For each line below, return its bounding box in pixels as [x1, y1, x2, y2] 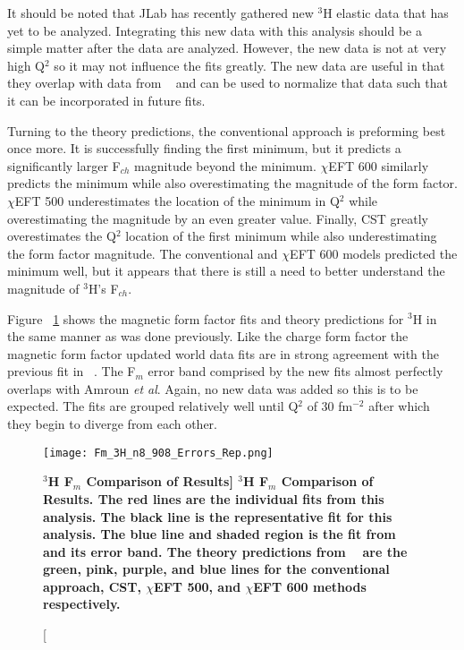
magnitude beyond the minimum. [134, 156, 316, 175]
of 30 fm [307, 397, 353, 415]
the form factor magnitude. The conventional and [7, 244, 278, 262]
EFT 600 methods [253, 577, 367, 595]
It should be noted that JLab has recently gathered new [7, 4, 314, 21]
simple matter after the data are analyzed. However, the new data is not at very [7, 38, 447, 57]
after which [368, 397, 430, 415]
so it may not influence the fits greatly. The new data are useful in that [54, 56, 445, 74]
